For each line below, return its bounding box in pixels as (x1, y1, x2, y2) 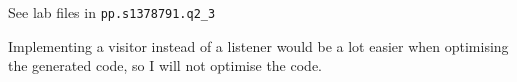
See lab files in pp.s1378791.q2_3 (8, 2, 216, 22)
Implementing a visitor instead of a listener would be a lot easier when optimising (8, 35, 509, 56)
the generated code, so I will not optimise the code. (8, 55, 322, 76)
